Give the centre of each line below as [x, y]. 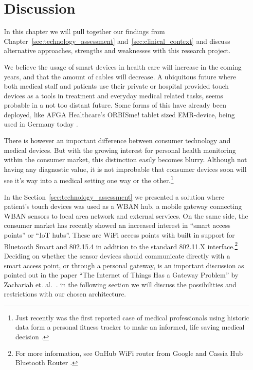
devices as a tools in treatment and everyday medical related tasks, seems [114, 95]
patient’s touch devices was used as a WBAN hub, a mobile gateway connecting [123, 206]
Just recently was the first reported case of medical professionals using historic [132, 317]
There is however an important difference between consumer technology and [117, 140]
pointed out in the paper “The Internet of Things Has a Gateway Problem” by [121, 275]
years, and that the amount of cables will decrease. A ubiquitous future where [120, 76]
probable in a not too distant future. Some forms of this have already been [115, 105]
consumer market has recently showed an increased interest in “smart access [117, 225]
